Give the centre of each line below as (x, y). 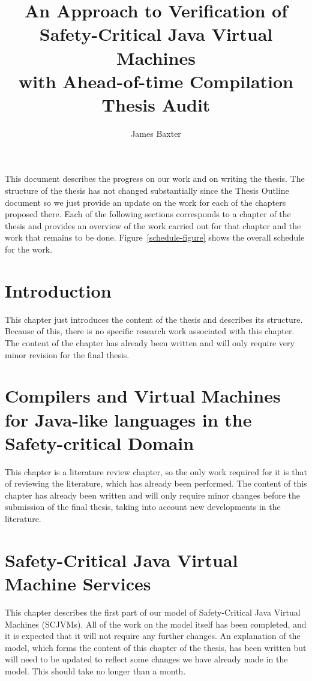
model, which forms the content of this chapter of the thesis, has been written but (156, 647)
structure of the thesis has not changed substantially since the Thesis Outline (147, 190)
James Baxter (156, 133)
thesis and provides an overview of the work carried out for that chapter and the (153, 225)
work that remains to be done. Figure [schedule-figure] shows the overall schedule (155, 237)
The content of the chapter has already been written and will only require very (150, 342)
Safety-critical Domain (100, 442)
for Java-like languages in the (128, 419)
